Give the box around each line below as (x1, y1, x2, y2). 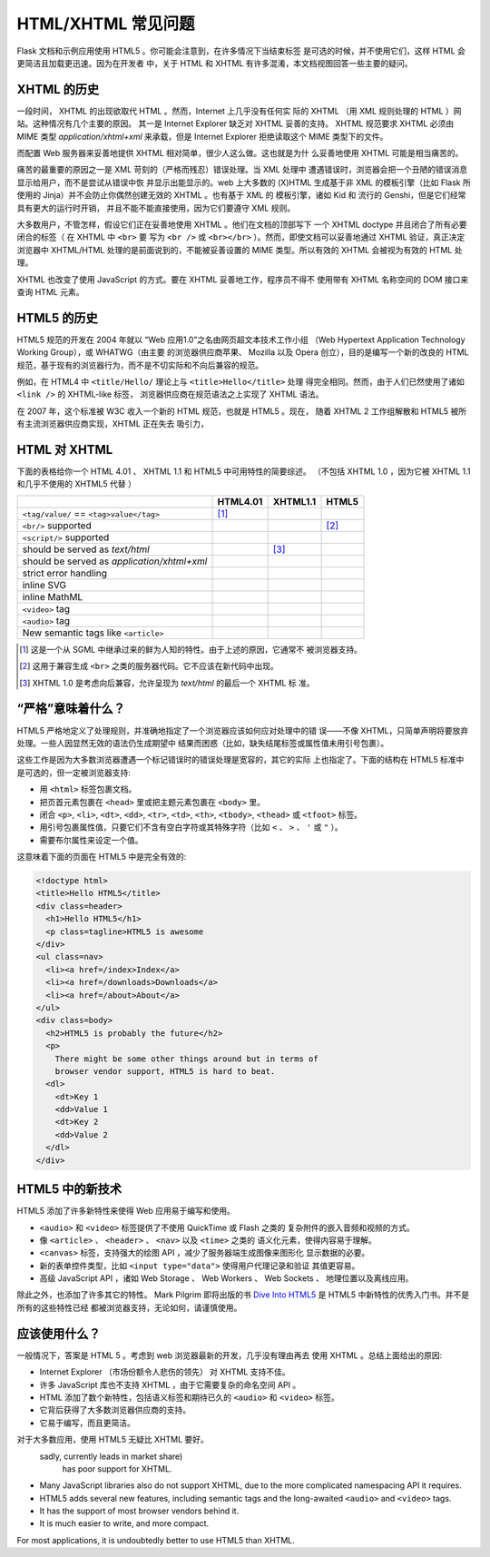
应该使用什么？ (16, 1325, 101, 1341)
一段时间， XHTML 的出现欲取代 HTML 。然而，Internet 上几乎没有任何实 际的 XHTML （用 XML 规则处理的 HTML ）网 (16, 105, 462, 116)
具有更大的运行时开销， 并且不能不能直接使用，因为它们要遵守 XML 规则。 (16, 202, 295, 213)
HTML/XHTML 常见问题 (16, 14, 195, 34)
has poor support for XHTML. (62, 1463, 172, 1474)
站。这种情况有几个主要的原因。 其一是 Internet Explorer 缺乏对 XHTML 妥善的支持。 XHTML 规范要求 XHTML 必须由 (16, 118, 455, 129)
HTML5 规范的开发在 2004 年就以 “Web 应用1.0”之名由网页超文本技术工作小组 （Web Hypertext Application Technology (16, 334, 466, 345)
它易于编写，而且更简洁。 (39, 1417, 135, 1428)
